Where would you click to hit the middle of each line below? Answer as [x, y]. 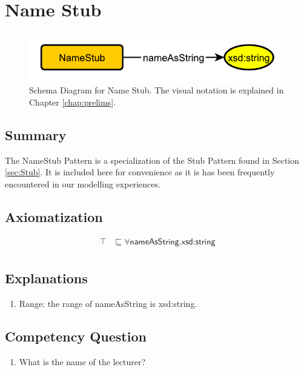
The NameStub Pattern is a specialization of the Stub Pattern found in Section [152, 160]
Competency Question [76, 336]
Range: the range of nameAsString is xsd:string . [108, 304]
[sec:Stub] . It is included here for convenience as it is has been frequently [140, 172]
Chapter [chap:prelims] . [72, 102]
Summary [36, 134]
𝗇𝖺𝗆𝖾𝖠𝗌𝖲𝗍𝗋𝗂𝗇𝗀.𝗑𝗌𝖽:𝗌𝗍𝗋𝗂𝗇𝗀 [173, 242]
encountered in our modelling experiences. [83, 183]
